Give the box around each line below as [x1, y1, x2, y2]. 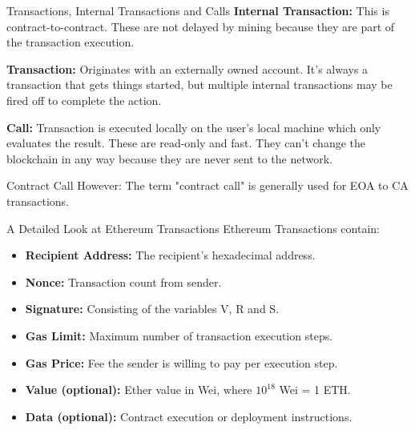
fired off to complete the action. [6, 91, 162, 108]
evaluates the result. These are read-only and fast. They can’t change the [6, 135, 365, 151]
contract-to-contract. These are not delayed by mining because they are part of [6, 18, 395, 34]
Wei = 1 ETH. [279, 381, 351, 398]
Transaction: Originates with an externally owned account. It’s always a [6, 60, 369, 77]
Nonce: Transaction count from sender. [25, 273, 222, 290]
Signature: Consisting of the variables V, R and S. [25, 300, 280, 317]
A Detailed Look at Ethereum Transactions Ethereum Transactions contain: [6, 219, 380, 236]
